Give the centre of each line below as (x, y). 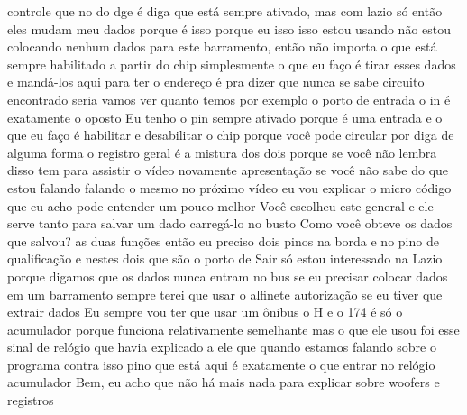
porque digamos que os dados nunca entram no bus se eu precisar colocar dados (228, 276)
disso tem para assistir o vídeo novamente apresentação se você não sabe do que (228, 170)
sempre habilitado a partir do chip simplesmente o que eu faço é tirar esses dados (232, 64)
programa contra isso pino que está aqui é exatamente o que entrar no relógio (221, 364)
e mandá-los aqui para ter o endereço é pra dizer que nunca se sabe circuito (216, 82)
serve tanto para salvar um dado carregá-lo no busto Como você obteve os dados (230, 223)
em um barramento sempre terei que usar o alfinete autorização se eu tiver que (225, 294)
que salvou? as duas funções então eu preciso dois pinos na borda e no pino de (223, 240)
